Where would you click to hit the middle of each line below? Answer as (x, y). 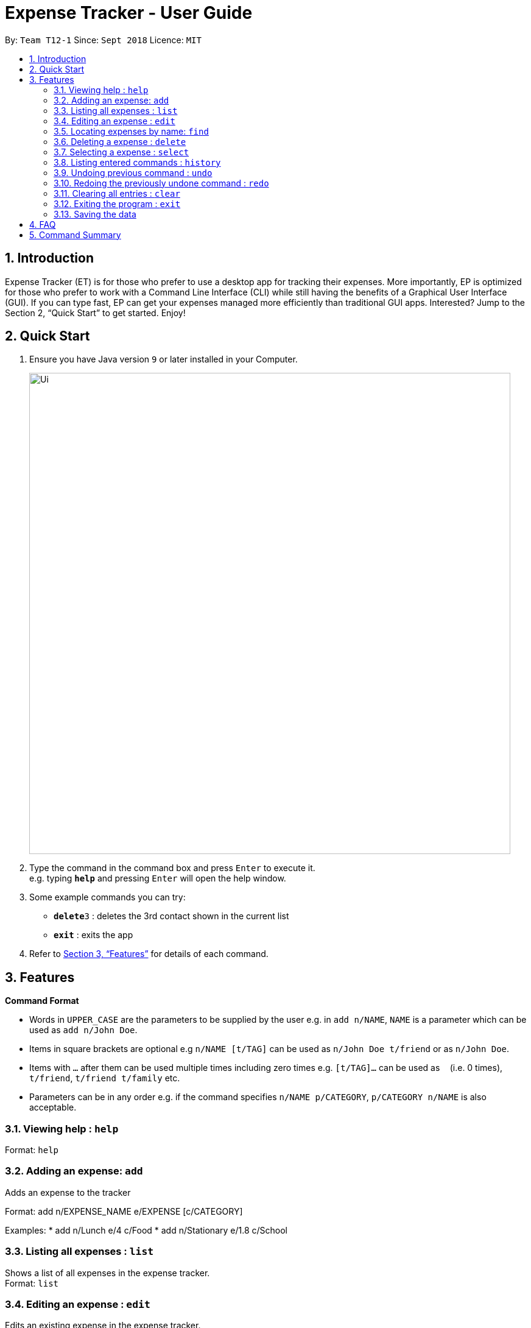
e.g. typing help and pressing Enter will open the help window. (158, 878)
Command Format (42, 1001)
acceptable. (53, 1107)
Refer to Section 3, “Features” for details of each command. (149, 954)
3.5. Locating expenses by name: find (131, 131)
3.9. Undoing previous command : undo (133, 172)
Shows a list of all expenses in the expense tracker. (107, 1273)
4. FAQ (43, 224)
